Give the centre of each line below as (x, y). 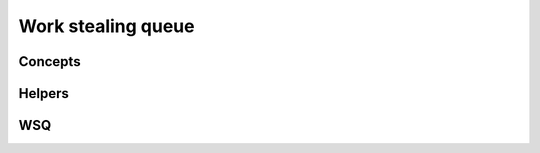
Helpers (43, 93)
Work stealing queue (106, 26)
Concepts (49, 61)
